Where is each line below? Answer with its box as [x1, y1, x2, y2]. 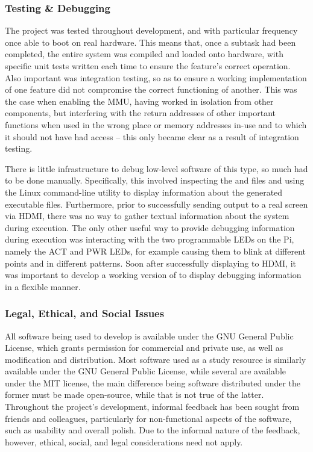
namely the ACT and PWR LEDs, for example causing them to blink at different [5, 244, 306, 257]
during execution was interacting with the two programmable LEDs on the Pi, [5, 233, 294, 246]
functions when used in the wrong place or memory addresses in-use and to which [5, 118, 307, 131]
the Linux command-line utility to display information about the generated [5, 185, 283, 198]
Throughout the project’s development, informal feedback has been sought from [5, 400, 300, 413]
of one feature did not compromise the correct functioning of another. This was [5, 83, 297, 96]
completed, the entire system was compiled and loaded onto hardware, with [5, 48, 283, 60]
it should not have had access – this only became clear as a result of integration [5, 130, 299, 143]
